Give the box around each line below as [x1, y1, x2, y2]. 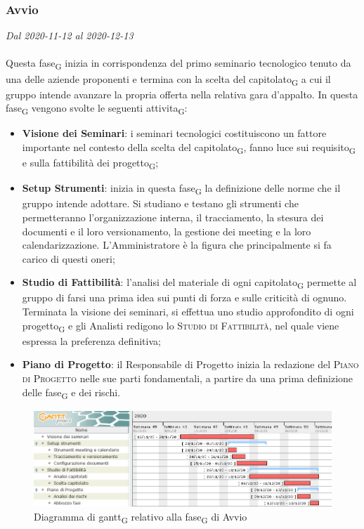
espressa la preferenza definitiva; [22, 333, 161, 348]
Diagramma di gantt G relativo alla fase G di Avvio [34, 509, 247, 525]
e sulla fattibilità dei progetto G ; [22, 155, 159, 171]
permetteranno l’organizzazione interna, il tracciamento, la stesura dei [22, 209, 324, 224]
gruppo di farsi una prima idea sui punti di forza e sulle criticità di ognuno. [22, 290, 347, 305]
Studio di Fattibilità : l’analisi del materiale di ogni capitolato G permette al [22, 275, 357, 292]
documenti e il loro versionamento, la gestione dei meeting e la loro [22, 223, 311, 238]
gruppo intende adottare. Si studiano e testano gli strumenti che [22, 196, 299, 211]
